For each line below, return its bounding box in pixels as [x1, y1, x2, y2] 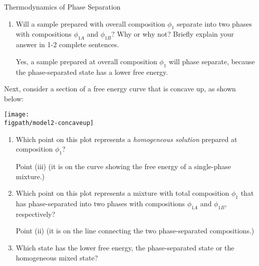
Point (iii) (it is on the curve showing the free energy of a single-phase [16, 161, 231, 172]
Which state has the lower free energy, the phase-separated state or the [16, 242, 234, 253]
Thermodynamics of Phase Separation [4, 2, 121, 12]
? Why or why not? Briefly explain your [111, 29, 234, 39]
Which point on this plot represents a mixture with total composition [16, 188, 229, 198]
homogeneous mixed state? [16, 252, 98, 262]
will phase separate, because [169, 56, 255, 66]
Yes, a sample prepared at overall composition [16, 56, 157, 66]
